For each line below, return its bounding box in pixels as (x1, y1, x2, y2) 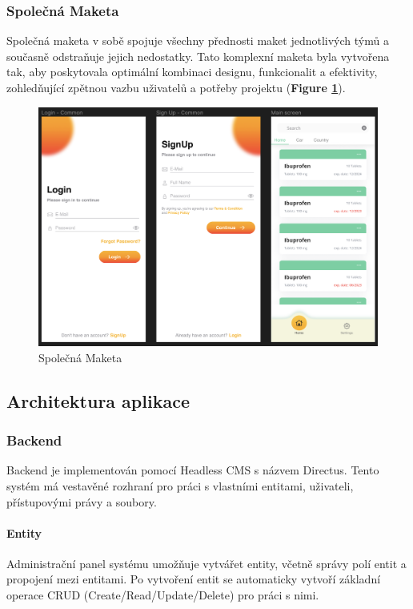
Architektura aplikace (6, 388, 190, 413)
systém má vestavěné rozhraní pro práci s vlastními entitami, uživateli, (6, 477, 354, 494)
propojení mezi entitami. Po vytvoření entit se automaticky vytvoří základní (6, 571, 381, 587)
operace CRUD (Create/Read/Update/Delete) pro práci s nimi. (6, 587, 319, 603)
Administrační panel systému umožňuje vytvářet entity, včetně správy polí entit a (6, 555, 407, 571)
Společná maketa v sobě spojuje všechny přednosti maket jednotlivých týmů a (6, 32, 389, 49)
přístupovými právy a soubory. (6, 493, 157, 510)
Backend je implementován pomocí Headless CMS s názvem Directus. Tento (6, 462, 379, 478)
